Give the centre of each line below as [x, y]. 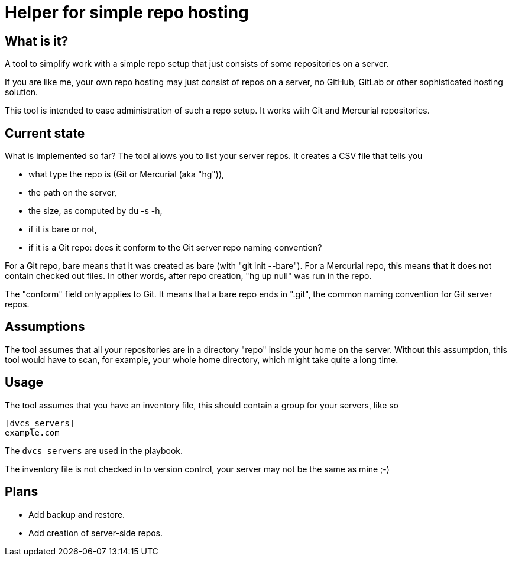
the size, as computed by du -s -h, [95, 211]
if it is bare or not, [63, 229]
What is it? [37, 41]
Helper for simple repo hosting [127, 12]
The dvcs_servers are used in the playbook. [94, 450]
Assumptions [45, 327]
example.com [32, 432]
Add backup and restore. [77, 514]
